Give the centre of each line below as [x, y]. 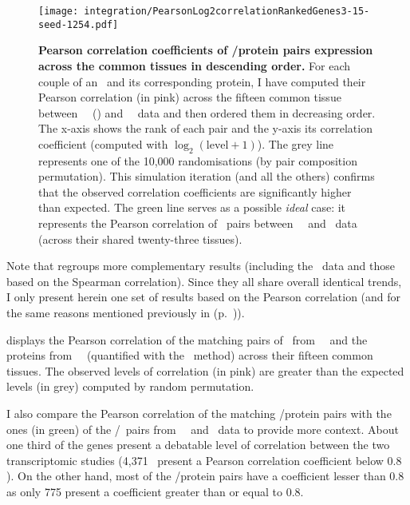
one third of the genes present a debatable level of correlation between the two [198, 445]
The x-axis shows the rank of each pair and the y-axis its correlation [205, 128]
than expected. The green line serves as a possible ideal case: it [192, 207]
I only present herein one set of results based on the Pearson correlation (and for [204, 297]
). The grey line [296, 143]
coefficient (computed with [103, 143]
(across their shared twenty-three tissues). [140, 239]
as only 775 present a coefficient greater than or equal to [144, 491]
